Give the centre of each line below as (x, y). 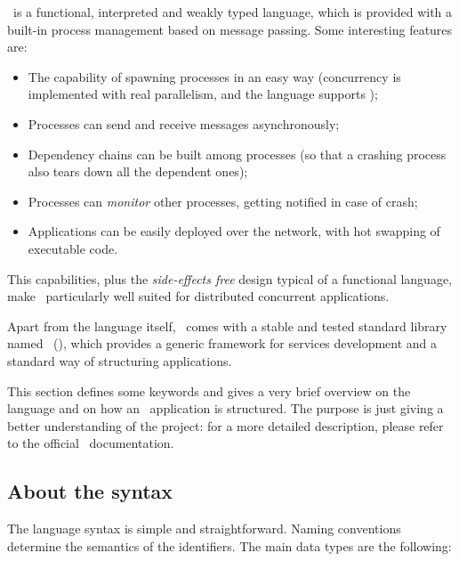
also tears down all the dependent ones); (138, 171)
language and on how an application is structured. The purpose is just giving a (225, 408)
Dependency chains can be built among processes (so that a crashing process (237, 154)
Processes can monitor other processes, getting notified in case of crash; (223, 201)
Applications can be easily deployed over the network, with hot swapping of (234, 231)
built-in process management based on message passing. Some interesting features (230, 29)
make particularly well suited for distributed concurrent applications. (198, 296)
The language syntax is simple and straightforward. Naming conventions (204, 528)
